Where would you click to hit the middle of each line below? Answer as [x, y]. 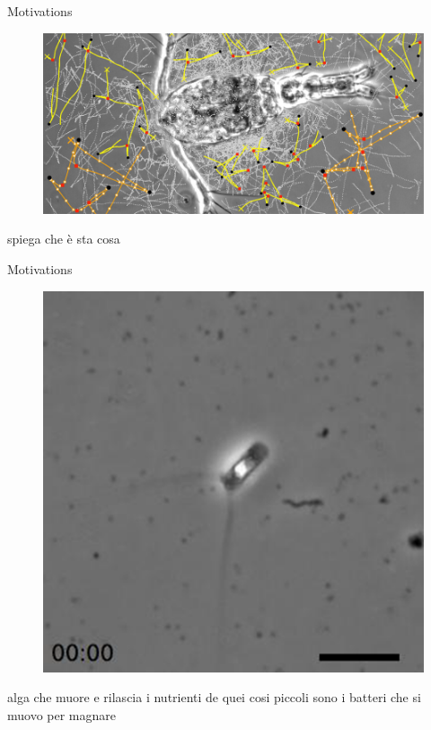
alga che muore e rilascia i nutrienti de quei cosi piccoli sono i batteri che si [214, 697]
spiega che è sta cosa [64, 239]
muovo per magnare [62, 714]
